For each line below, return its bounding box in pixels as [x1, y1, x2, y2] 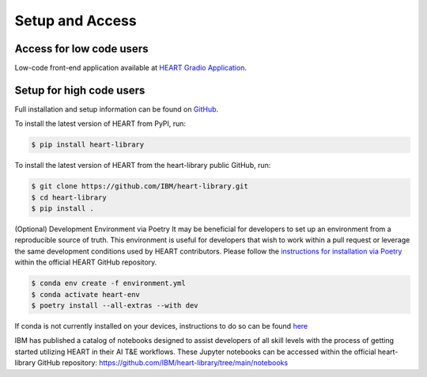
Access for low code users [14, 42, 149, 55]
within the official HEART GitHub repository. [14, 257, 157, 267]
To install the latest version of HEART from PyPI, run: [14, 119, 186, 128]
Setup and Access [14, 12, 138, 29]
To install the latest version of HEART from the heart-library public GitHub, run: [14, 161, 271, 170]
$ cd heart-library [31, 192, 107, 202]
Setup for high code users [14, 83, 145, 97]
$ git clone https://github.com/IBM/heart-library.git [31, 182, 248, 191]
